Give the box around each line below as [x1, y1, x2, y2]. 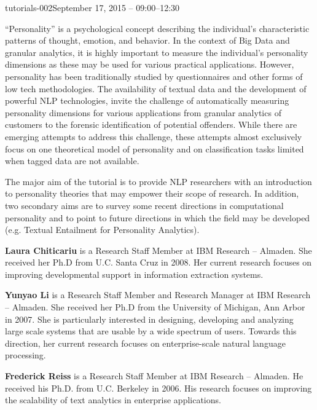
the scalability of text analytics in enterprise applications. [5, 393, 221, 406]
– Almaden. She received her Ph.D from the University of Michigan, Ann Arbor [5, 301, 305, 313]
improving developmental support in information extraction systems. [5, 267, 264, 280]
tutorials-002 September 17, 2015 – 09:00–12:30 [5, 1, 180, 14]
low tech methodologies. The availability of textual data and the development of [5, 82, 307, 95]
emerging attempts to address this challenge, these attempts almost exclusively [5, 130, 302, 143]
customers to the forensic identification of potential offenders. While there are [5, 118, 297, 131]
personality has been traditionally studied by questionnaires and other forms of [5, 69, 303, 82]
